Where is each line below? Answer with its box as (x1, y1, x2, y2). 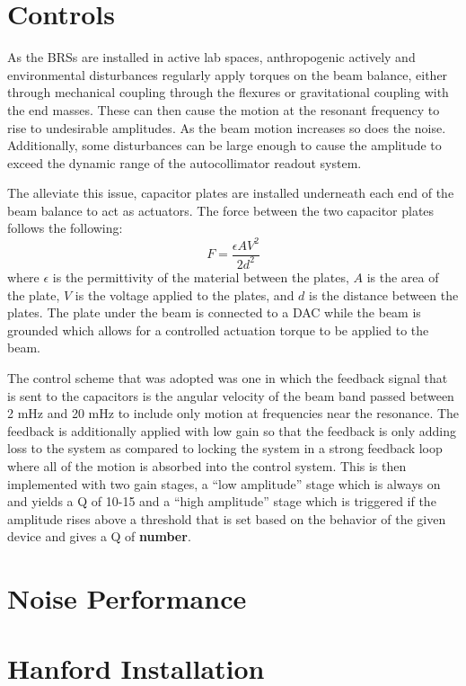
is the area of (366, 267, 439, 286)
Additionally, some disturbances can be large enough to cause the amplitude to (7, 136, 442, 155)
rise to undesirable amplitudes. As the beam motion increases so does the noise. (7, 118, 446, 137)
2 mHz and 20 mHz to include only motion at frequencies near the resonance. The (7, 404, 460, 423)
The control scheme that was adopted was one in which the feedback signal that (7, 368, 448, 387)
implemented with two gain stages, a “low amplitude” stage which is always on (7, 474, 441, 493)
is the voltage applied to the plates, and (75, 285, 295, 304)
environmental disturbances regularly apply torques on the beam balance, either (7, 65, 448, 84)
